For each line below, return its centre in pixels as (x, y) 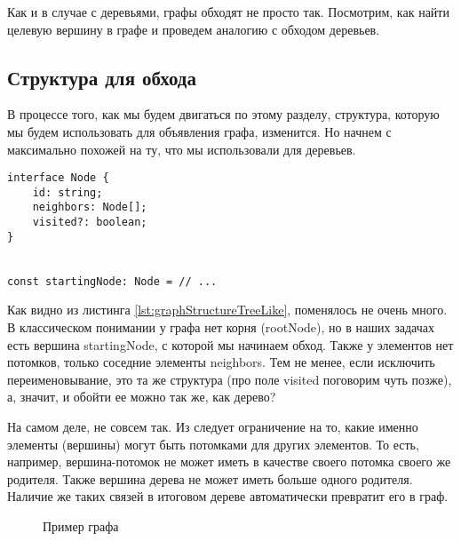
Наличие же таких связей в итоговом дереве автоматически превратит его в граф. (228, 496)
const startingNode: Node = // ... (112, 281)
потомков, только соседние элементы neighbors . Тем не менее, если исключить (221, 362)
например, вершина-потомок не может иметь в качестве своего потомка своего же (229, 461)
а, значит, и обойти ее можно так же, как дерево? (142, 397)
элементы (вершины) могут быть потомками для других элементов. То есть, (213, 444)
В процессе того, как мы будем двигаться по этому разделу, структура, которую (223, 114)
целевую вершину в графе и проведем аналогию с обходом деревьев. (194, 29)
